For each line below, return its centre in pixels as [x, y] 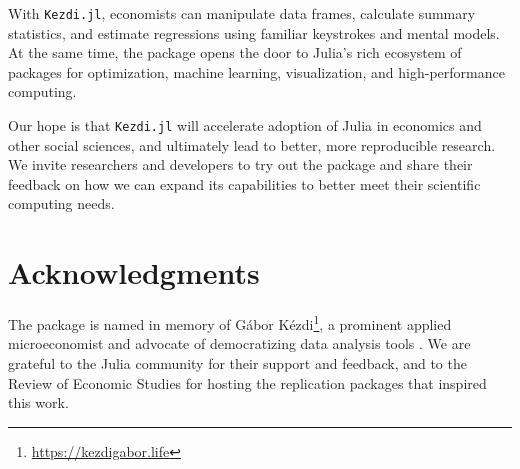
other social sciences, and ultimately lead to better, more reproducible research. [252, 144]
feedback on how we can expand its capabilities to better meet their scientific [244, 183]
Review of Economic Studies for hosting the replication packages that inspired [247, 382]
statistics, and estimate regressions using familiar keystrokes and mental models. [254, 32]
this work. [38, 402]
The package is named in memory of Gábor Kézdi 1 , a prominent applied [230, 322]
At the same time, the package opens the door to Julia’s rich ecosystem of [235, 52]
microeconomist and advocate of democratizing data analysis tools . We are [239, 343]
